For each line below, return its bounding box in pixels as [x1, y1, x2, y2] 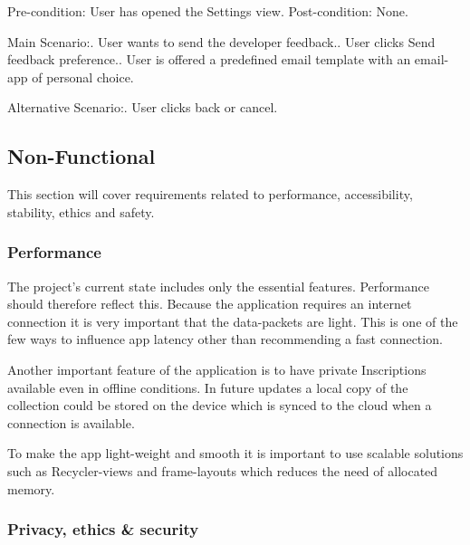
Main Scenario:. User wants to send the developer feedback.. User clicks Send [7, 32, 436, 51]
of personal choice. [32, 67, 134, 86]
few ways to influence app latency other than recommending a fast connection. [7, 330, 443, 349]
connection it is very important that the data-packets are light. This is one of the [7, 311, 458, 330]
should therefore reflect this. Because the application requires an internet [7, 294, 412, 313]
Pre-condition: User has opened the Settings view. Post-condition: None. [7, 2, 408, 20]
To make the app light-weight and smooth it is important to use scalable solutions [7, 444, 464, 463]
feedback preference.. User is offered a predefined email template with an [7, 50, 411, 69]
